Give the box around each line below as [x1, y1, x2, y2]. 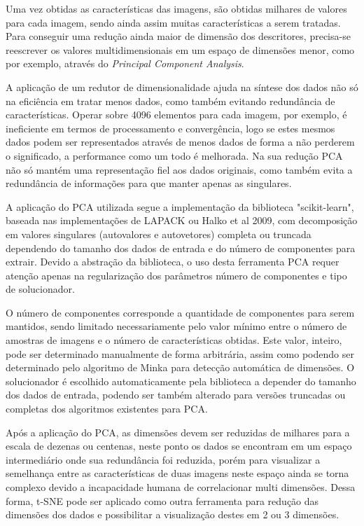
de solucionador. [6, 282, 75, 296]
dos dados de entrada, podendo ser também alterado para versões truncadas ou [6, 387, 346, 402]
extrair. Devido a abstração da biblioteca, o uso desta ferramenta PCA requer [6, 254, 339, 269]
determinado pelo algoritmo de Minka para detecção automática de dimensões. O [6, 360, 355, 375]
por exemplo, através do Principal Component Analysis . [6, 56, 244, 71]
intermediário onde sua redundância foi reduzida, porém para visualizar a [6, 452, 321, 466]
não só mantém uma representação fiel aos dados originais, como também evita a [6, 162, 353, 177]
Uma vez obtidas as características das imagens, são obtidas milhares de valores [6, 1, 347, 15]
